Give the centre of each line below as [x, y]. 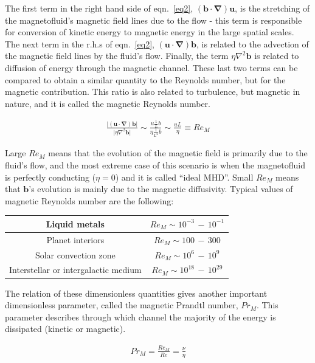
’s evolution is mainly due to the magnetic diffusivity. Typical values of [161, 189]
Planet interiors [75, 239]
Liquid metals [75, 223]
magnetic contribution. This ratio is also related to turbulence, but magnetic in [153, 92]
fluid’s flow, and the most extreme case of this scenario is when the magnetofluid [155, 165]
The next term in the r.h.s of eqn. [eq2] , [80, 43]
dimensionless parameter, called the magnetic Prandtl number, [122, 305]
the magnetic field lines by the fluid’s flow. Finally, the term [117, 56]
